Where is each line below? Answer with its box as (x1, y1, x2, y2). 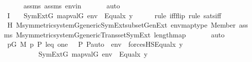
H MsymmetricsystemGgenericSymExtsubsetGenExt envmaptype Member (7, 20, 236, 30)
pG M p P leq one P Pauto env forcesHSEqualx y (7, 39, 183, 49)
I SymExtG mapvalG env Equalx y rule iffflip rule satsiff (7, 10, 221, 20)
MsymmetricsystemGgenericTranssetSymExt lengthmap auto (16, 29, 225, 39)
